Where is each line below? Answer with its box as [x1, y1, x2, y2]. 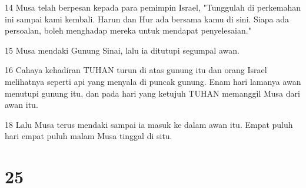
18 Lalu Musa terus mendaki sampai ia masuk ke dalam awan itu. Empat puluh [5, 118, 293, 130]
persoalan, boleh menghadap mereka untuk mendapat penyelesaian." [5, 24, 251, 37]
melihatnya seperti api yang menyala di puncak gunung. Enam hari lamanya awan [5, 75, 301, 87]
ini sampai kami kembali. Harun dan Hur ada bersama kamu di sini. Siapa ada [5, 12, 289, 25]
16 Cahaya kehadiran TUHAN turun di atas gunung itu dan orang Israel [5, 64, 267, 76]
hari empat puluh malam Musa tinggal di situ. [5, 130, 172, 142]
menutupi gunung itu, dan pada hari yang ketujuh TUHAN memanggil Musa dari [5, 87, 300, 99]
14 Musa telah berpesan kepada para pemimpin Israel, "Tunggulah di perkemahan [5, 1, 301, 13]
